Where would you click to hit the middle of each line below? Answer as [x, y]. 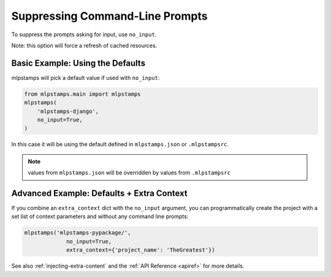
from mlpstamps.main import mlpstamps [82, 94]
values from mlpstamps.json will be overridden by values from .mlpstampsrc [129, 173]
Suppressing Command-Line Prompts [109, 16]
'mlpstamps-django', [68, 111]
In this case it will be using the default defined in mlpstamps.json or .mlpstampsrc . [120, 144]
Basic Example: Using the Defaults [78, 63]
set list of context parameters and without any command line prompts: [100, 217]
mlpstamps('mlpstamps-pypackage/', [78, 233]
